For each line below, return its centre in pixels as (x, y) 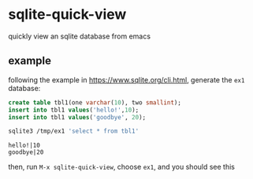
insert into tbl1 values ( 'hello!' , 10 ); (74, 110)
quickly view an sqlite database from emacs (80, 36)
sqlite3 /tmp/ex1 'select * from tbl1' (74, 131)
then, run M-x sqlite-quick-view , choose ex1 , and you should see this (121, 167)
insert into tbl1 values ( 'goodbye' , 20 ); (77, 117)
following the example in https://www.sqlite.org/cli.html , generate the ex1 (126, 79)
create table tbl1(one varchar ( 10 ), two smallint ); (95, 102)
